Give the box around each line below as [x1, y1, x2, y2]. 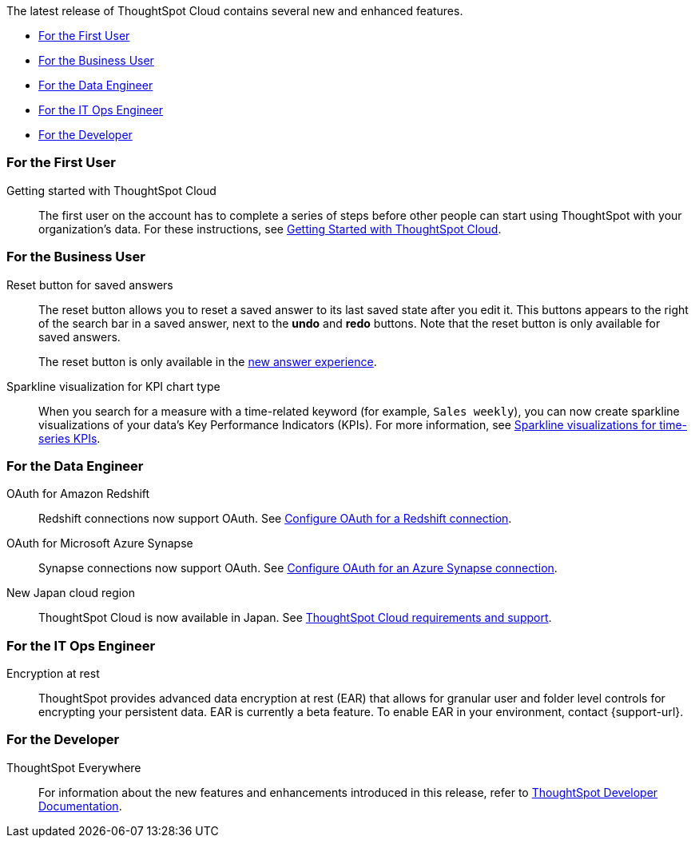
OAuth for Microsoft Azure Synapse [6, 536, 193, 551]
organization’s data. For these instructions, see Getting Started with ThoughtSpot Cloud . [38, 221, 502, 236]
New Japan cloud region [6, 586, 135, 600]
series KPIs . [38, 431, 101, 445]
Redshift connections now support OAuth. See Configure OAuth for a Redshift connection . [38, 512, 512, 526]
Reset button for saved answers [6, 277, 173, 292]
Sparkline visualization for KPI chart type [6, 379, 220, 393]
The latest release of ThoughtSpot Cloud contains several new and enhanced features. [6, 4, 463, 18]
